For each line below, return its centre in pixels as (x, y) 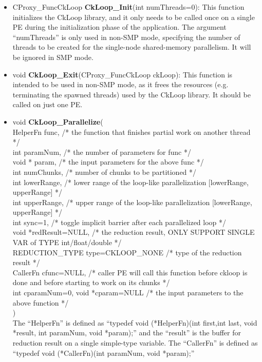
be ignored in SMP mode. (53, 57)
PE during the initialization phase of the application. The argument (119, 27)
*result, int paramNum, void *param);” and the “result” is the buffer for (127, 333)
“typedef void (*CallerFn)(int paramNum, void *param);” (104, 353)
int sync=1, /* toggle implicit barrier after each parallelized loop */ (119, 222)
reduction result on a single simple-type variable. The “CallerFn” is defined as (135, 343)
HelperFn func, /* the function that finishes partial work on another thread (132, 132)
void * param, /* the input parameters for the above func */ (108, 162)
